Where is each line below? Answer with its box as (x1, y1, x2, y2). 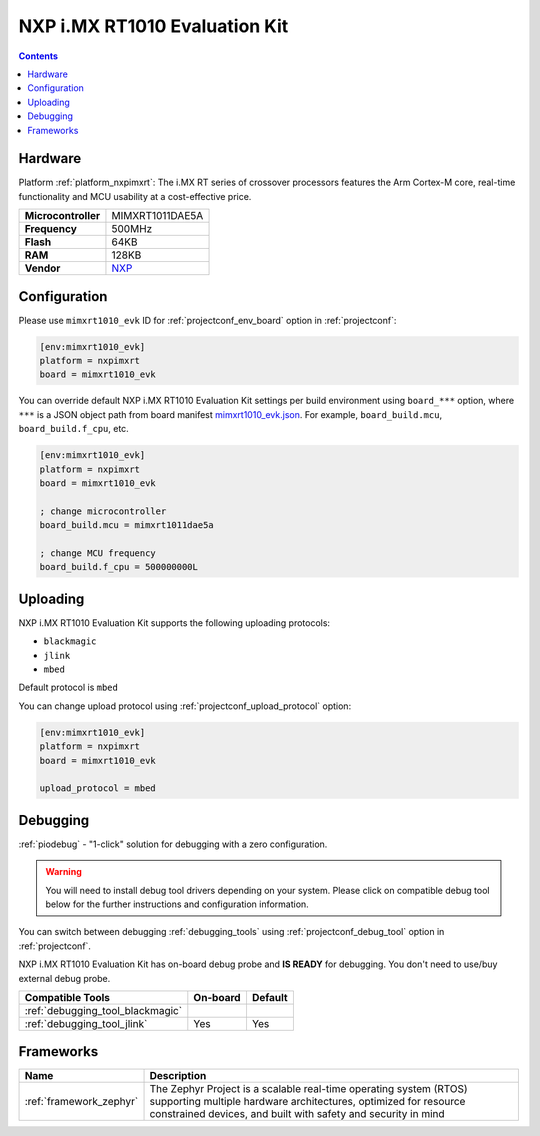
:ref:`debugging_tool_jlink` (24, 1016, 148, 1030)
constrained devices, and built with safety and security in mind (149, 1107, 445, 1121)
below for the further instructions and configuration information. (45, 898, 309, 910)
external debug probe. (18, 972, 111, 984)
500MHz (111, 222, 153, 236)
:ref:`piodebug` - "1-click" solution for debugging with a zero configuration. (18, 838, 328, 850)
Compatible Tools (24, 990, 110, 1004)
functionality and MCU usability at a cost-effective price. (18, 190, 252, 202)
